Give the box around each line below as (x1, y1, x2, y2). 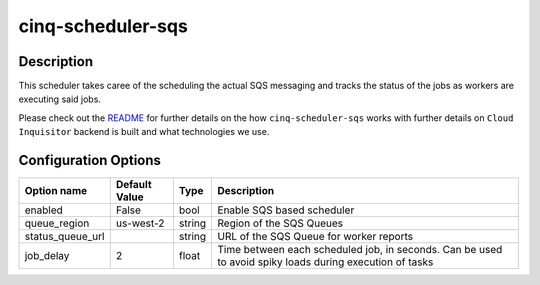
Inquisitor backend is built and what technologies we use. (18, 126, 270, 138)
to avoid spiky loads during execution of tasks (217, 255, 434, 269)
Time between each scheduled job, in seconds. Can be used (217, 243, 503, 257)
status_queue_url (24, 230, 105, 244)
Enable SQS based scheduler (217, 203, 355, 217)
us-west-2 (115, 216, 165, 230)
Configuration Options (18, 152, 162, 169)
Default (115, 178, 152, 192)
